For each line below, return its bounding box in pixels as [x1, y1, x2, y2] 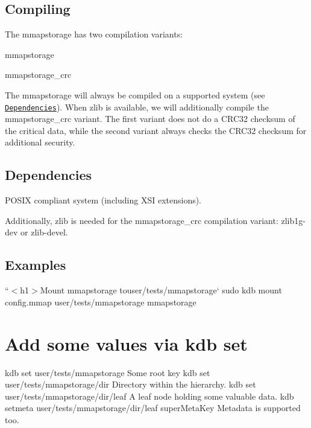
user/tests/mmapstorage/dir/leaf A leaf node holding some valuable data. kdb [5, 389, 294, 402]
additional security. [5, 136, 75, 149]
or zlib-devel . [20, 226, 68, 238]
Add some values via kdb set [5, 331, 248, 356]
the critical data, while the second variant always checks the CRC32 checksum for [5, 124, 307, 136]
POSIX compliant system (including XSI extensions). [5, 194, 202, 206]
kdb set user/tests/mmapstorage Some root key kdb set [5, 366, 210, 378]
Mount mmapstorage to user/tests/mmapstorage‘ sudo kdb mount [40, 284, 282, 296]
